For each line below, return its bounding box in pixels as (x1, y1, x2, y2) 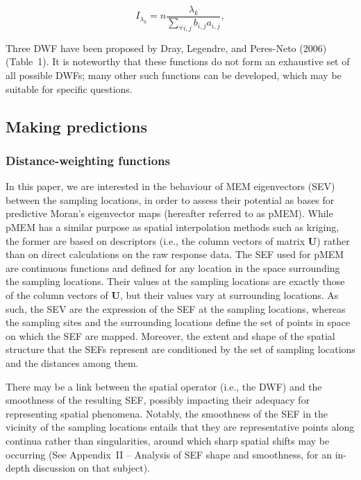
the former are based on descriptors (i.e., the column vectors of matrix (6, 233, 305, 248)
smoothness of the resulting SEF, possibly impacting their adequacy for (6, 393, 310, 407)
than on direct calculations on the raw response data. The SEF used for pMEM (6, 247, 344, 262)
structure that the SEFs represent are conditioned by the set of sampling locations (6, 342, 355, 357)
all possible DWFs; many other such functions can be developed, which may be (6, 68, 342, 83)
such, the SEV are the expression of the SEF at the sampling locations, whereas (6, 301, 346, 316)
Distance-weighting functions (6, 151, 170, 169)
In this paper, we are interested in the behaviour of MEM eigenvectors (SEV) (6, 179, 335, 194)
